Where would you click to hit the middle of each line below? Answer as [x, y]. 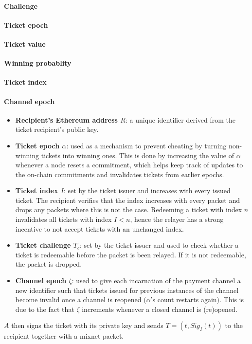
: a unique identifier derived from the [180, 119]
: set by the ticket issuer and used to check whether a [159, 245]
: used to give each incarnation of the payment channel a [156, 281]
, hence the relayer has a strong [177, 219]
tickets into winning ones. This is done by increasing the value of [137, 155]
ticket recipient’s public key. [57, 129]
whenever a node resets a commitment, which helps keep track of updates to [129, 165]
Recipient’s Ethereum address [66, 119]
